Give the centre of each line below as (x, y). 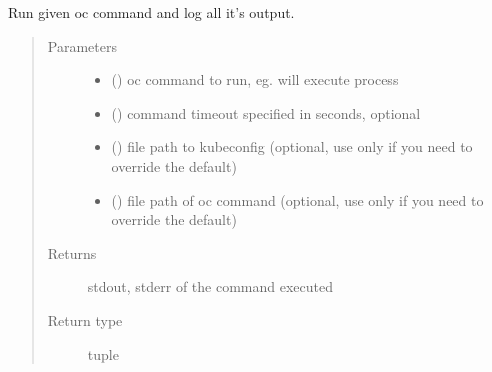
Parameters (82, 45)
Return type (85, 319)
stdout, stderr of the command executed (210, 286)
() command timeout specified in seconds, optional (266, 112)
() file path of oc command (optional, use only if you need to (297, 199)
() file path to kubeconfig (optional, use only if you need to (292, 146)
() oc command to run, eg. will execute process (255, 79)
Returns (72, 252)
